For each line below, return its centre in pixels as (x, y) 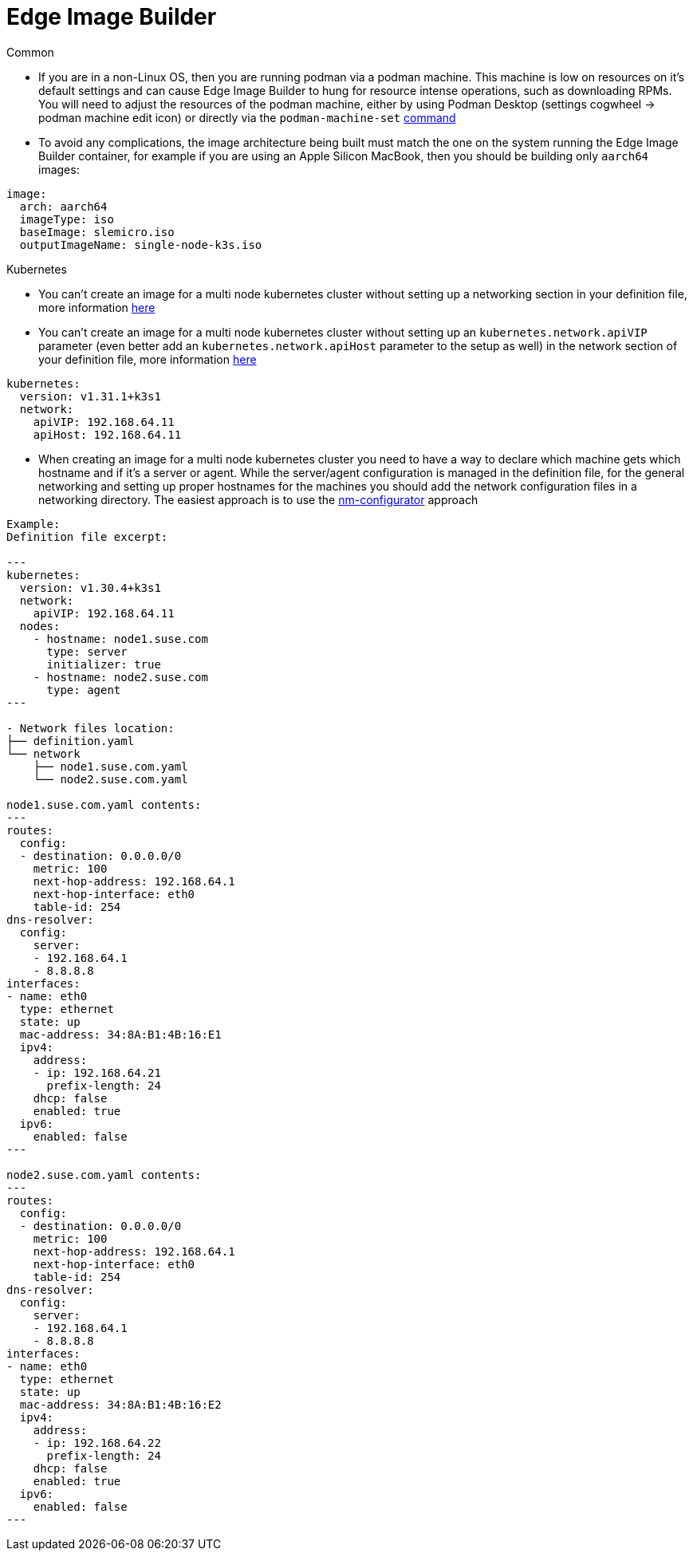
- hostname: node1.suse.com (120, 639)
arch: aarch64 (63, 206)
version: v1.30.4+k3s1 (90, 587)
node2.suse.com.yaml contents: (104, 1175)
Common (30, 52)
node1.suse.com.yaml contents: (104, 804)
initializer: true (104, 664)
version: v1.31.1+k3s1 (90, 396)
